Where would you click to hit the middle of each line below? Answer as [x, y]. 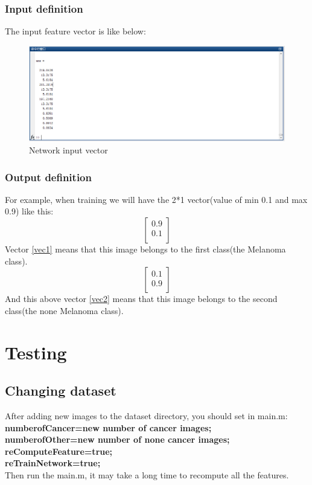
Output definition [48, 177]
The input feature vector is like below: [75, 31]
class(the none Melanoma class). [64, 310]
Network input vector [68, 149]
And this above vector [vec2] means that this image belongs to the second [141, 299]
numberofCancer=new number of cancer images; [108, 427]
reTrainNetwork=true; [53, 463]
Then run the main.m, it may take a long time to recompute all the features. [147, 474]
